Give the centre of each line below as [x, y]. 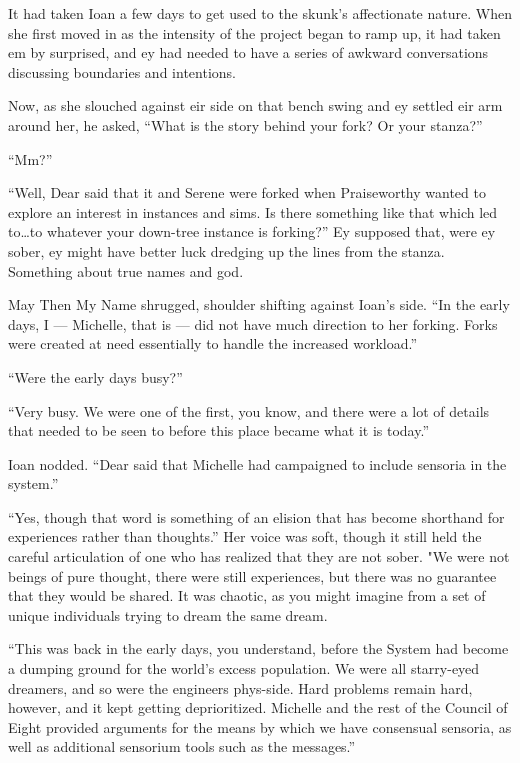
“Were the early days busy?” [95, 376]
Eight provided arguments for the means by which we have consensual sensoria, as [260, 726]
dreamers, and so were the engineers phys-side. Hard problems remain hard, [240, 687]
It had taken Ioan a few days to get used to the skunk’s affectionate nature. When [260, 13]
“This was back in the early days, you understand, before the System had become [258, 648]
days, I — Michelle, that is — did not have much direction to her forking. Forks [253, 323]
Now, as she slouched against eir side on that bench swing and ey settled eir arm [255, 105]
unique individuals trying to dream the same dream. [168, 614]
